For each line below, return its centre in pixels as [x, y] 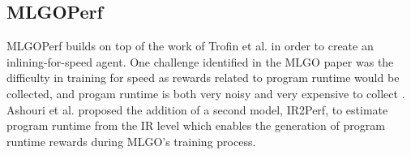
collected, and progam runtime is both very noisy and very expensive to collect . [206, 93]
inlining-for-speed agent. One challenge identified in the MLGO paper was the [200, 61]
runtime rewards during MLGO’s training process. [131, 141]
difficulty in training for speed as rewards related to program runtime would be [203, 77]
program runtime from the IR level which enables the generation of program [196, 125]
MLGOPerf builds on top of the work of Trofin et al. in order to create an [190, 46]
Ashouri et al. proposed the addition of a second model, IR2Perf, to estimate [197, 109]
